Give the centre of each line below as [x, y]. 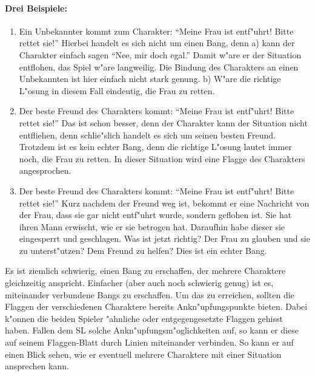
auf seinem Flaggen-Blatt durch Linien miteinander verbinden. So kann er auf [149, 342]
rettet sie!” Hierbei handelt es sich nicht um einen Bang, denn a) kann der [157, 43]
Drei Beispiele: [36, 8]
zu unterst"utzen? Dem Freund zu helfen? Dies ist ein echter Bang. [143, 250]
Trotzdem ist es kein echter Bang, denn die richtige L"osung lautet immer [155, 147]
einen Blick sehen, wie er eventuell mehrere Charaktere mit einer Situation [143, 354]
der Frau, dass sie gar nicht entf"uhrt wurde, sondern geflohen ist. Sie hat [155, 215]
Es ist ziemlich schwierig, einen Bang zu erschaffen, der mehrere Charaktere [145, 271]
